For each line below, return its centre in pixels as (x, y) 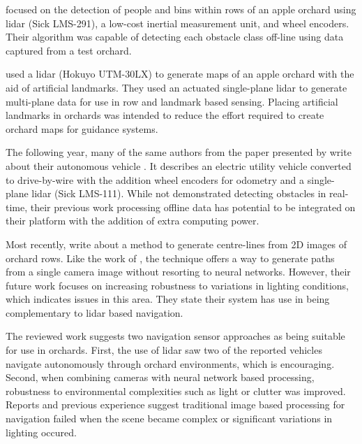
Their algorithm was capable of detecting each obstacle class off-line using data (175, 37)
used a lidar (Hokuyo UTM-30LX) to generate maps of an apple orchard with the (180, 74)
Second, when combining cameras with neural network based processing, (160, 377)
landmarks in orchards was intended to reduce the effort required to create (165, 115)
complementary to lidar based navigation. (95, 312)
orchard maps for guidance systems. (82, 128)
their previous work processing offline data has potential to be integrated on (193, 207)
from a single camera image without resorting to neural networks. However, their (178, 272)
